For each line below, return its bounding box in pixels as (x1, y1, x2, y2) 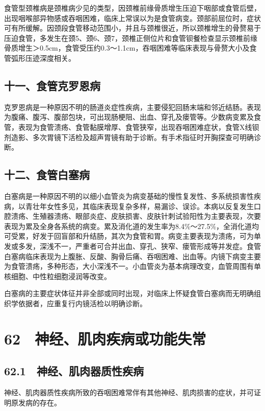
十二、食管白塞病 (4, 167, 90, 182)
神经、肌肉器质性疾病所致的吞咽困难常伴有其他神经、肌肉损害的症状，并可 (4, 387, 254, 398)
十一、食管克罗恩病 (4, 77, 100, 93)
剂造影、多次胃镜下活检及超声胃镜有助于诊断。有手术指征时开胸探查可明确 (4, 131, 254, 142)
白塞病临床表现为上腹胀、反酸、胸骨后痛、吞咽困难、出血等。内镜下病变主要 (4, 250, 261, 261)
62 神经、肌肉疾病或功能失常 (4, 328, 206, 349)
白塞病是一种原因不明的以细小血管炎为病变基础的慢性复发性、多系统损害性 (4, 190, 254, 201)
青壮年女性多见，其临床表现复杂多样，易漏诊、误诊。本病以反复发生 (25, 200, 254, 211)
